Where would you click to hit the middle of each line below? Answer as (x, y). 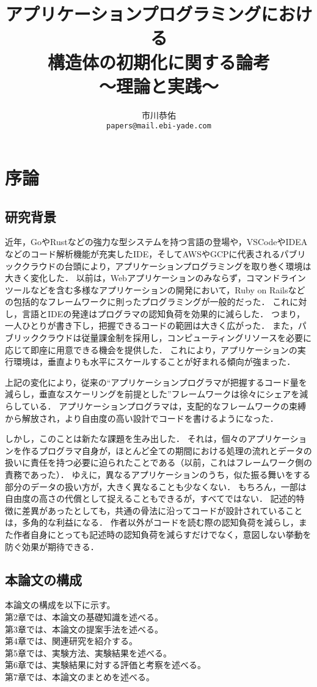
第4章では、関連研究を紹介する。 (71, 641)
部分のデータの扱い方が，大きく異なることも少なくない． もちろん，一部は (156, 486)
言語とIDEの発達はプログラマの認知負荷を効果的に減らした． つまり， (163, 313)
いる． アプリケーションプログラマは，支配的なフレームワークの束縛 (168, 406)
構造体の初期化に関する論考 (158, 61)
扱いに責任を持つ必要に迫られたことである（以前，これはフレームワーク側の (159, 462)
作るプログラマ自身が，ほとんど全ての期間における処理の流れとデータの (167, 450)
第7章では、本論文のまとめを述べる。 (80, 676)
